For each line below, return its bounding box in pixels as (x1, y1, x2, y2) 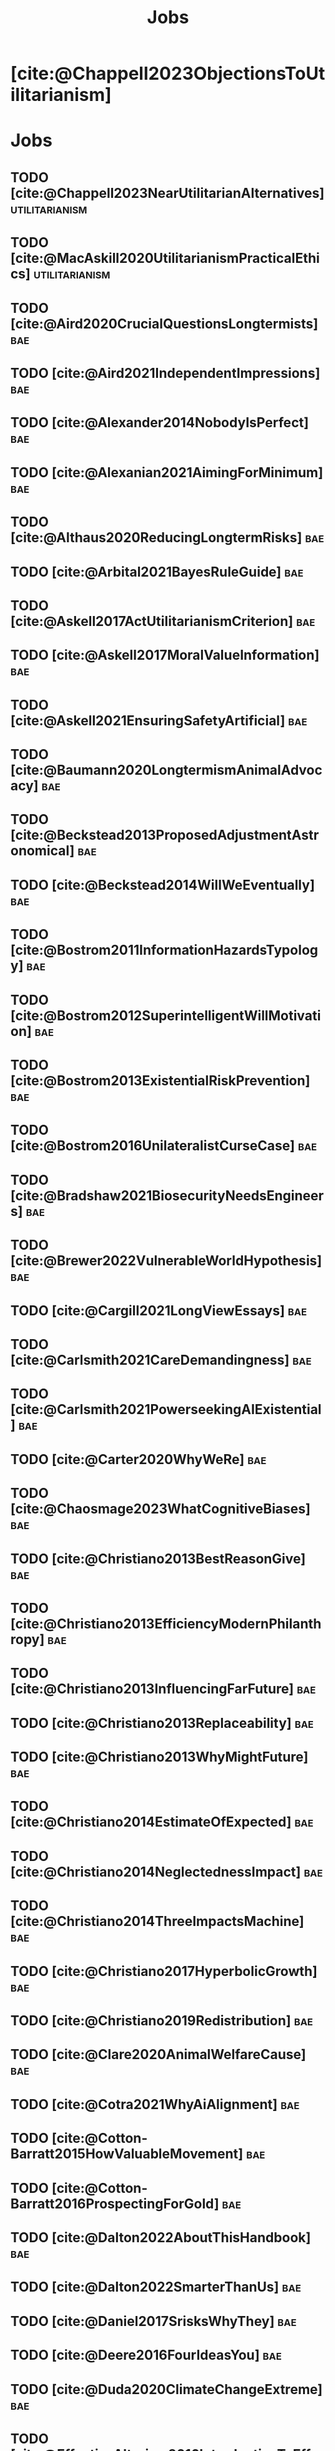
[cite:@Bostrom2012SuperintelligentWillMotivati (10, 1007, 322, 1024)
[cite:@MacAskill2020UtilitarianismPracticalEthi (10, 250, 320, 267)
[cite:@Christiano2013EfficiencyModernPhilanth (10, 1615, 322, 1632)
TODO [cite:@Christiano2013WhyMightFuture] (10, 1749, 309, 1766)
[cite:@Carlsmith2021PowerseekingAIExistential (10, 1401, 322, 1418)
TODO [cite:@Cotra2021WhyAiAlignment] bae (10, 2096, 300, 2113)
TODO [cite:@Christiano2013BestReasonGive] (10, 1550, 307, 1567)
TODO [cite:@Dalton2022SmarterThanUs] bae (10, 2279, 302, 2296)
